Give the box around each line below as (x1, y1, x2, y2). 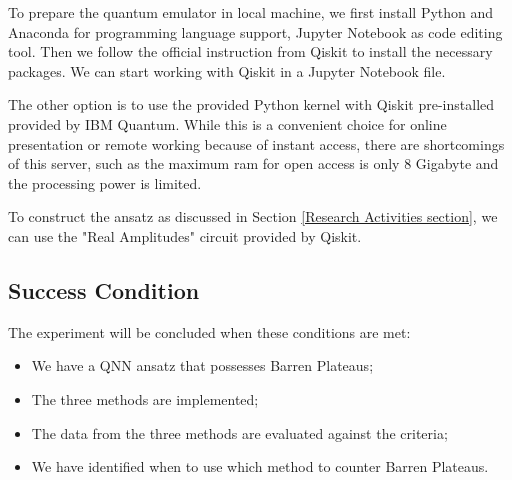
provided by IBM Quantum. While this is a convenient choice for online (8, 113, 447, 134)
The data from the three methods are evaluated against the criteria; (31, 422, 448, 443)
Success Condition (8, 274, 200, 305)
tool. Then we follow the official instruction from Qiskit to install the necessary (8, 41, 493, 62)
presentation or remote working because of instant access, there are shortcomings (8, 133, 505, 154)
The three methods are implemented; (31, 388, 259, 409)
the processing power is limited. (8, 172, 202, 193)
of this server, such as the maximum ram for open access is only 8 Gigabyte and (8, 153, 499, 174)
